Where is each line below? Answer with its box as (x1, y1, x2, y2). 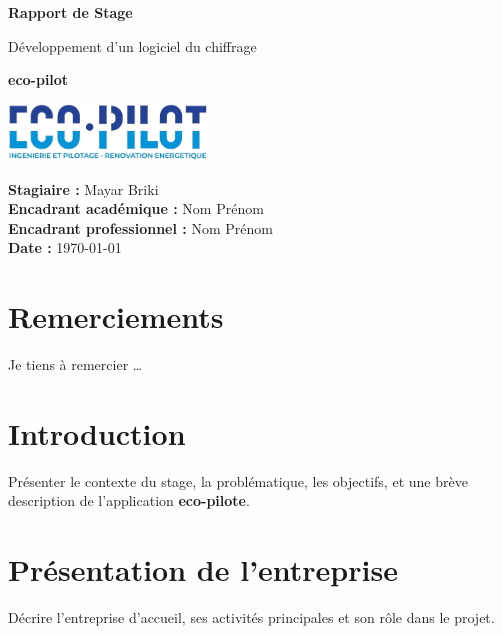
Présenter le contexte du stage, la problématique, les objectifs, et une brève (8, 470, 468, 491)
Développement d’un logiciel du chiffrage (8, 35, 257, 56)
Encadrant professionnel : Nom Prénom (8, 217, 273, 238)
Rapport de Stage (8, 2, 133, 22)
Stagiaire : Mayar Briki (8, 178, 159, 199)
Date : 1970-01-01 (8, 237, 122, 258)
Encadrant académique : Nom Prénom (8, 198, 264, 219)
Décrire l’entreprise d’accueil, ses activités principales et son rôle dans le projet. (8, 607, 495, 628)
